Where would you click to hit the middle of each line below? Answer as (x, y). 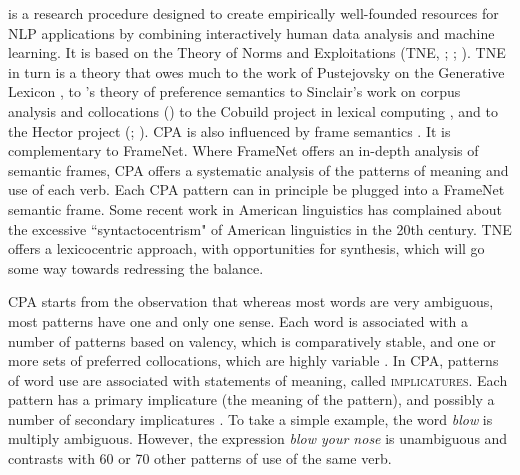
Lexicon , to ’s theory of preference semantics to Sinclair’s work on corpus (234, 91)
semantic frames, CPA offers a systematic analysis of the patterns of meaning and (258, 169)
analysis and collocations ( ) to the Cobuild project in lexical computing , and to (253, 110)
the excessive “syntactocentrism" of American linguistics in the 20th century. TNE (260, 228)
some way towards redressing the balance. (136, 267)
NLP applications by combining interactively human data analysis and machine (251, 32)
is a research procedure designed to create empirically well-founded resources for (253, 13)
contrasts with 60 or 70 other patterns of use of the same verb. (200, 458)
